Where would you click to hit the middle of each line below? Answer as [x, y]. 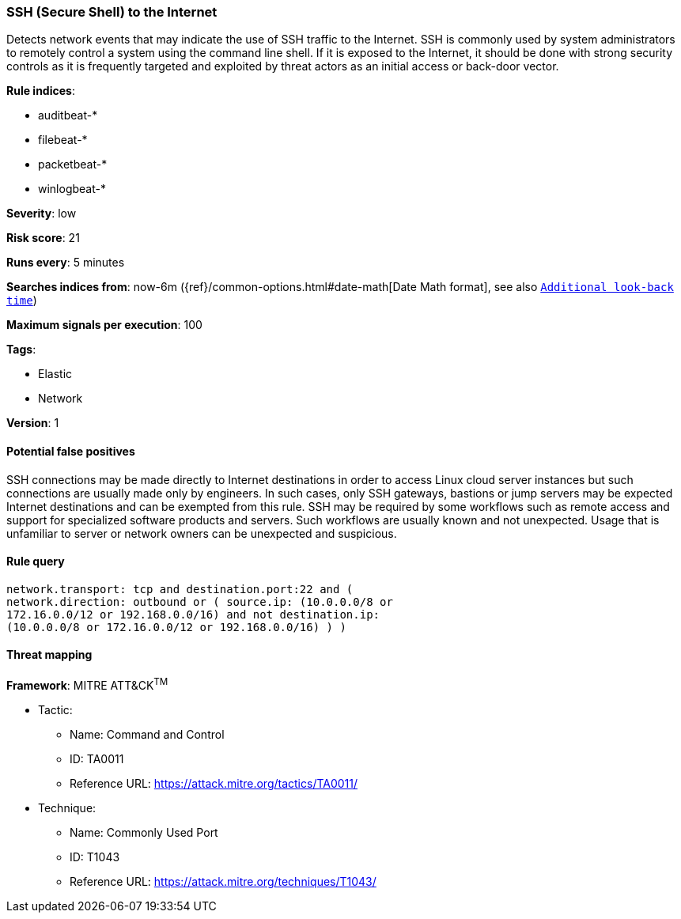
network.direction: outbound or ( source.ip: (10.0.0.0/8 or [200, 601]
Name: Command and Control [147, 734]
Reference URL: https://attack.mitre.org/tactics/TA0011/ [214, 783]
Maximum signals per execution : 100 [104, 325]
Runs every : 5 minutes [66, 263]
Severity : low [42, 214]
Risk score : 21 [43, 238]
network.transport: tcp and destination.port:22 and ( [180, 589]
